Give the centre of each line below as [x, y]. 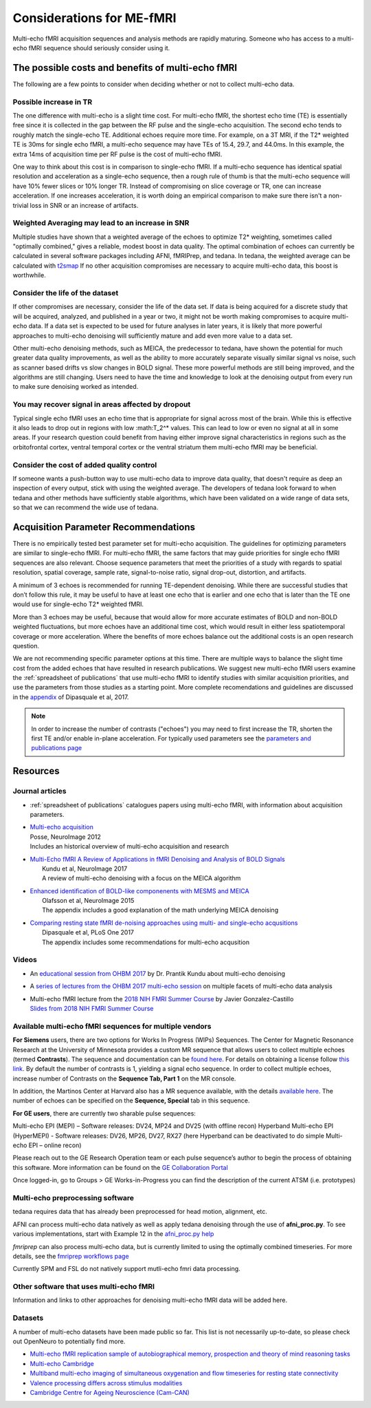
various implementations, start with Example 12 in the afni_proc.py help [113, 1234]
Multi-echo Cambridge [62, 1363]
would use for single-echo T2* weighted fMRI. [78, 604]
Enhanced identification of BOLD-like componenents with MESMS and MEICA [140, 890]
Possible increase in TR [53, 102]
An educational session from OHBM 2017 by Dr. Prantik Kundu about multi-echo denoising [157, 973]
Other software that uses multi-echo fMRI [83, 1287]
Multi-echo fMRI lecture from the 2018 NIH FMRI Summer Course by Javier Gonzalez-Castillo [162, 999]
